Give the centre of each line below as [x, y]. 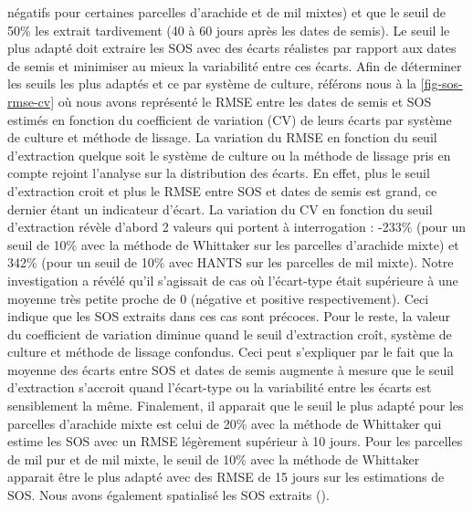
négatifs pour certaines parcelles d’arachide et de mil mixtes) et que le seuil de [226, 12]
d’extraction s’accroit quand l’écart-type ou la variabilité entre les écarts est [220, 387]
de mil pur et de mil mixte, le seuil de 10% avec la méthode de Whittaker [214, 459]
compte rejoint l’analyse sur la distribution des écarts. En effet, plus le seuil [219, 173]
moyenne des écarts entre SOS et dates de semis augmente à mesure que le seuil [231, 369]
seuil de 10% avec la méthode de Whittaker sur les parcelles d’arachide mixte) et [233, 244]
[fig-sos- [441, 83]
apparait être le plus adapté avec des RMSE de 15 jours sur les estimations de [226, 477]
